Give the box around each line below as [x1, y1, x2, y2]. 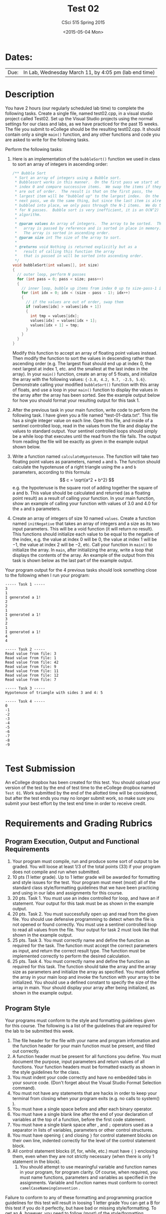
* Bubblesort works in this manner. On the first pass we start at [14, 180, 160, 185]
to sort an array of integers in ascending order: [12, 161, 108, 167]
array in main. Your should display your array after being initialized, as [12, 984, 155, 991]
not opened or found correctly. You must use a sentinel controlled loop [12, 921, 157, 927]
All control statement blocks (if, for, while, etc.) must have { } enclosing [12, 1148, 158, 1154]
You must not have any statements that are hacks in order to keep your [12, 1090, 157, 1096]
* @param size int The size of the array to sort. [14, 235, 121, 240]
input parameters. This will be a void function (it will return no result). [12, 526, 154, 531]
